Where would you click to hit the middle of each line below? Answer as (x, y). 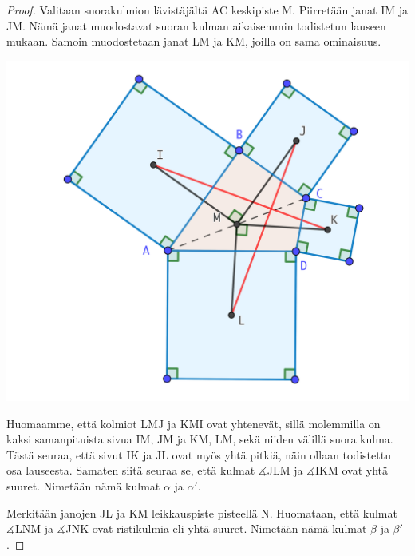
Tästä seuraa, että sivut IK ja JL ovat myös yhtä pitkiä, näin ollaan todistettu (199, 454)
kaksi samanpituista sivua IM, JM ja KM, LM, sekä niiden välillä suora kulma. (200, 439)
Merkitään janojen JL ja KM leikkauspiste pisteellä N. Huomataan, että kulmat (202, 512)
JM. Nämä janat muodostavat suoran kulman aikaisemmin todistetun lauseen (196, 25)
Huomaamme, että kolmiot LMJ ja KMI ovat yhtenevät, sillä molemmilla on (194, 423)
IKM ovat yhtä (352, 470)
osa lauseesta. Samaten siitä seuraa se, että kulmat (131, 470)
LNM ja (34, 528)
